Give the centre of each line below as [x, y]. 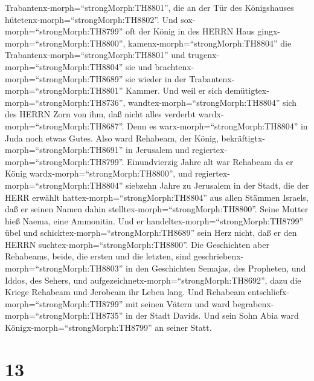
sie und [139, 66]
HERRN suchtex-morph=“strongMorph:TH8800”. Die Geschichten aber [137, 244]
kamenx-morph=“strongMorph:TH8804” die [210, 43]
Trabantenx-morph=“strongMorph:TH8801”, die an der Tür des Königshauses [149, 7]
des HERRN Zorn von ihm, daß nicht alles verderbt [100, 114]
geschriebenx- [219, 256]
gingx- [269, 31]
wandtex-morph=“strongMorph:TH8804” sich [213, 102]
